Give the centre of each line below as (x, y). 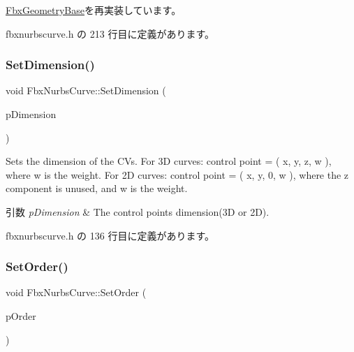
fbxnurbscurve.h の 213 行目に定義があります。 (110, 33)
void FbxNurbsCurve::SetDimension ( (86, 90)
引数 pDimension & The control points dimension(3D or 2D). (138, 211)
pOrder (21, 315)
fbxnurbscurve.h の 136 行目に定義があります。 (110, 235)
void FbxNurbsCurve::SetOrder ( (76, 292)
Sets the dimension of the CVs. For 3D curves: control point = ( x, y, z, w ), (169, 161)
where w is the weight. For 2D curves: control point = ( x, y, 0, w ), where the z (177, 174)
